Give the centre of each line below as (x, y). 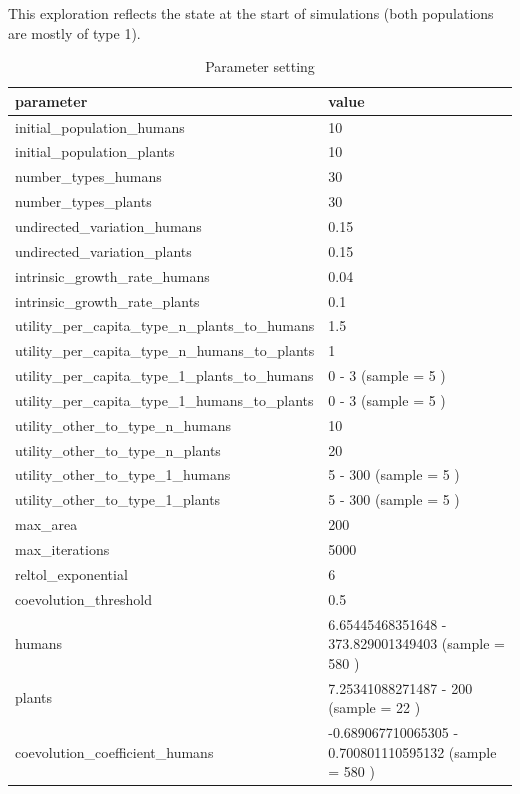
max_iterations (62, 548)
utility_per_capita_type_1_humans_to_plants (164, 399)
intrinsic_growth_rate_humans (112, 275)
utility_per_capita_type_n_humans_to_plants (165, 350)
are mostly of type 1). (74, 32)
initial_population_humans (100, 126)
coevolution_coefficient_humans (114, 751)
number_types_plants (83, 201)
